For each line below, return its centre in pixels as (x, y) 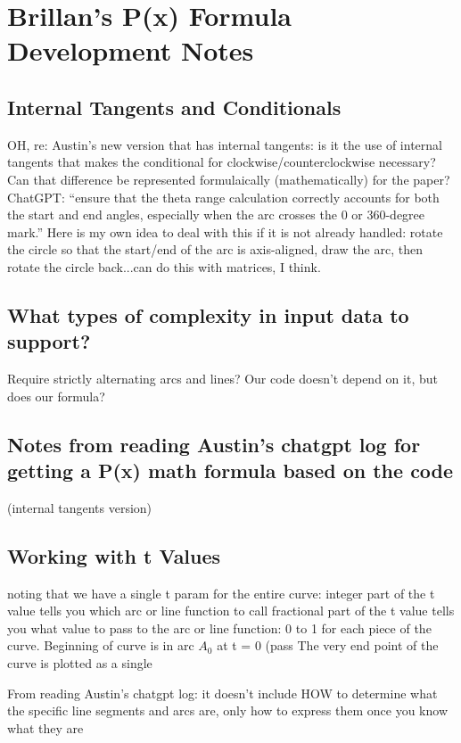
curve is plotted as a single (80, 663)
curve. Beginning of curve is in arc (101, 645)
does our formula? (56, 396)
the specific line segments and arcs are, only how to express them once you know (228, 710)
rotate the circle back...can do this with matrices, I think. (164, 266)
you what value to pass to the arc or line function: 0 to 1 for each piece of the (219, 627)
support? (49, 341)
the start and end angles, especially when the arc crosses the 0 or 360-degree (216, 215)
